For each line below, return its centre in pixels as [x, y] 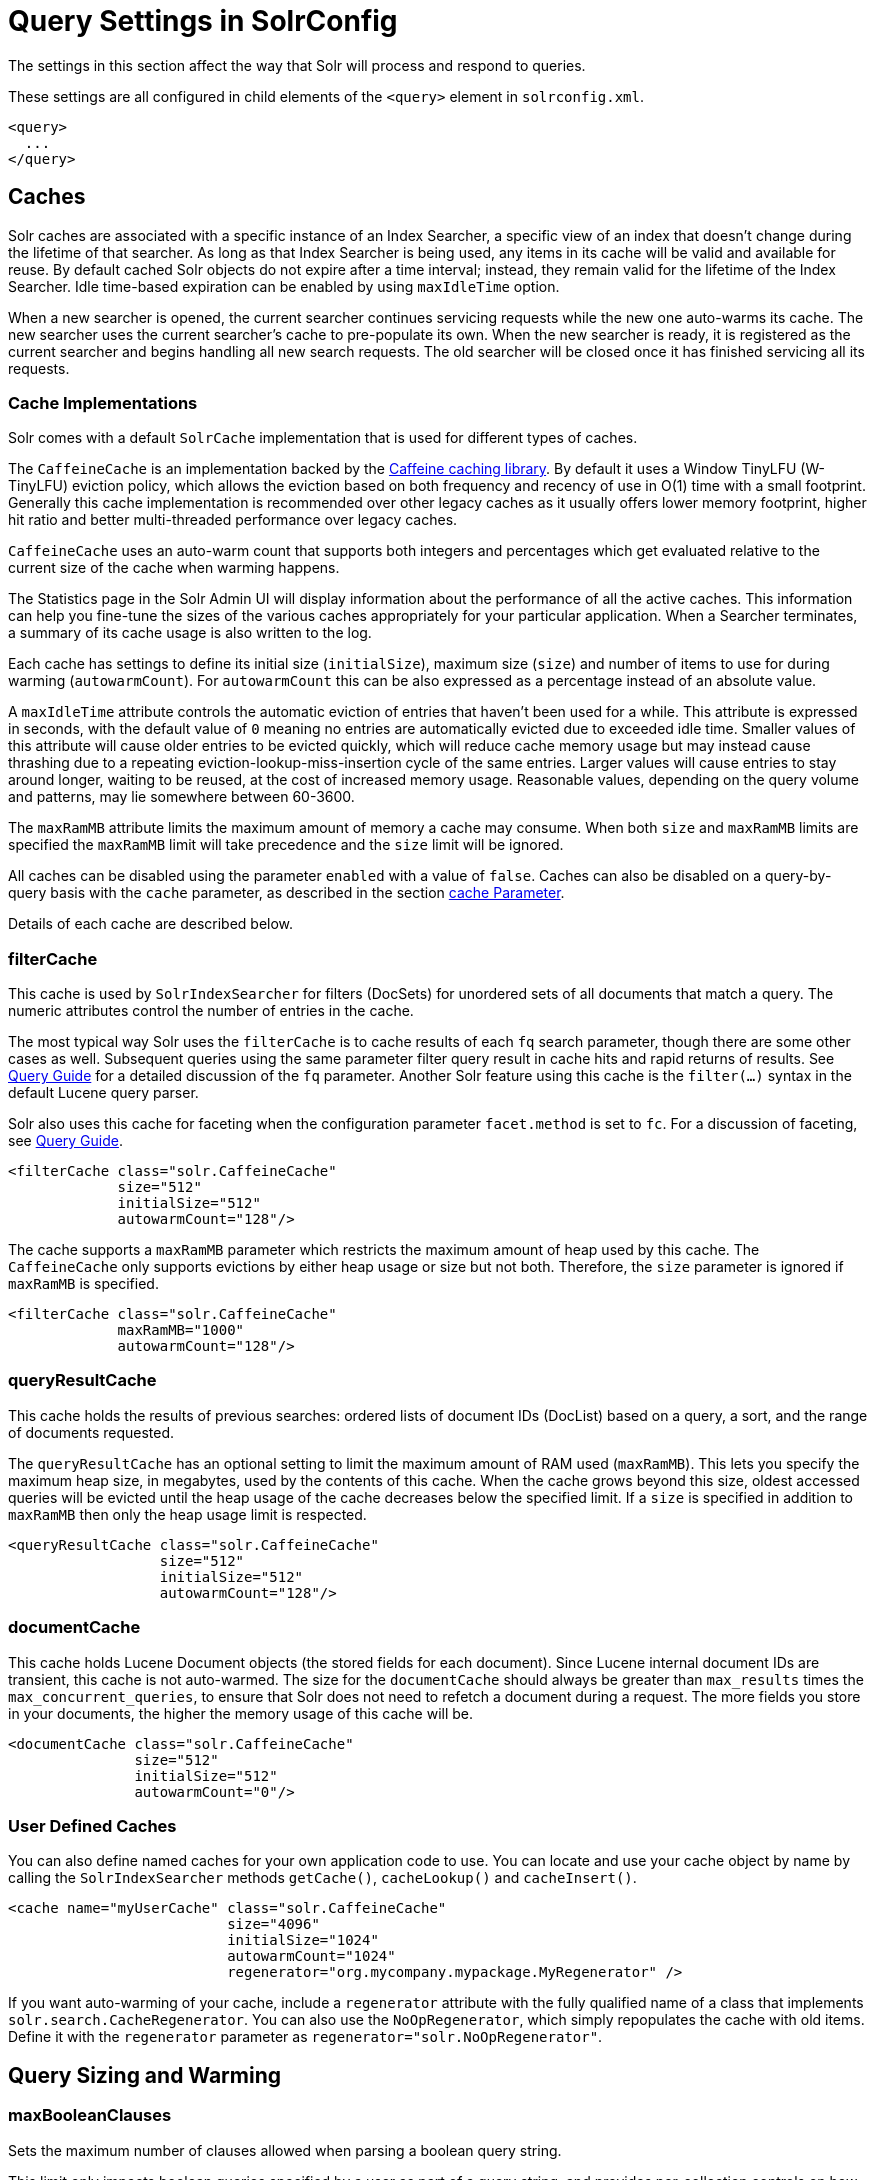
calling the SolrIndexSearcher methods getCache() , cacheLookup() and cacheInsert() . [322, 1878]
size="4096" [273, 1924]
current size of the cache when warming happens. [174, 568]
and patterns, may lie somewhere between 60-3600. [181, 797]
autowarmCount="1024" [311, 1956]
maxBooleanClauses [90, 2115]
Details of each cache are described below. [151, 924]
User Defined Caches [92, 1825]
